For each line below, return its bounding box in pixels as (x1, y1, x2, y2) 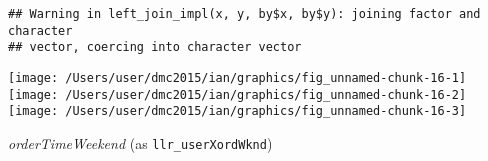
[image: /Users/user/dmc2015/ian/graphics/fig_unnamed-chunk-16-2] (8, 87, 467, 102)
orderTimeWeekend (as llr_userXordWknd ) (8, 132, 273, 153)
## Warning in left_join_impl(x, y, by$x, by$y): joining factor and (8, 7, 481, 21)
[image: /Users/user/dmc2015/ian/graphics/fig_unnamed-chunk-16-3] (8, 104, 467, 119)
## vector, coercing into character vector (8, 40, 302, 55)
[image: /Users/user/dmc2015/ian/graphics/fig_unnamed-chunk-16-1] (8, 70, 467, 85)
